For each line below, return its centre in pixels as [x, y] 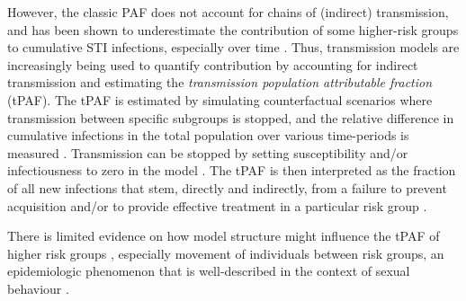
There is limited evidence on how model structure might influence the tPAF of [224, 236]
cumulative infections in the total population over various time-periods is [208, 135]
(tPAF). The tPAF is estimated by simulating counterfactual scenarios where [220, 99]
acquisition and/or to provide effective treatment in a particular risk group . [217, 205]
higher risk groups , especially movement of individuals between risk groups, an [226, 253]
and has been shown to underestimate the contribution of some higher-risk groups [233, 29]
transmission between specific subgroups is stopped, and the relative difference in [231, 117]
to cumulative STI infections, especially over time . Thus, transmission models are [233, 47]
